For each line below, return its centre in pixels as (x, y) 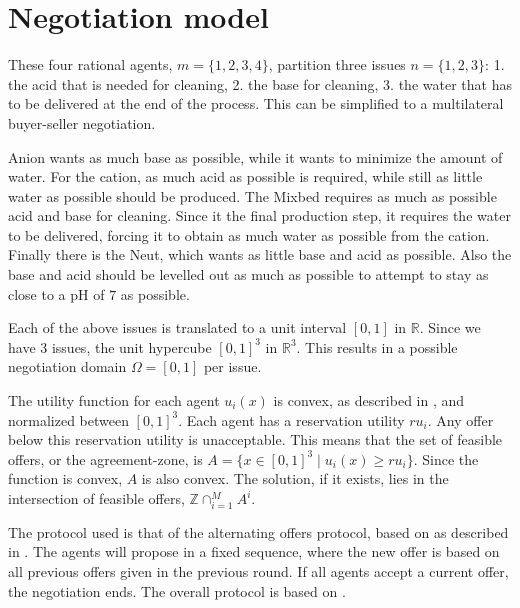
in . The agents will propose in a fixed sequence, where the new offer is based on (254, 551)
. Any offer (460, 419)
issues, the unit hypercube (131, 346)
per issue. (232, 366)
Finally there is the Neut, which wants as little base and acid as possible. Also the (260, 254)
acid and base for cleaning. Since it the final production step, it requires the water (259, 215)
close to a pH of (56, 293)
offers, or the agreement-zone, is (105, 458)
